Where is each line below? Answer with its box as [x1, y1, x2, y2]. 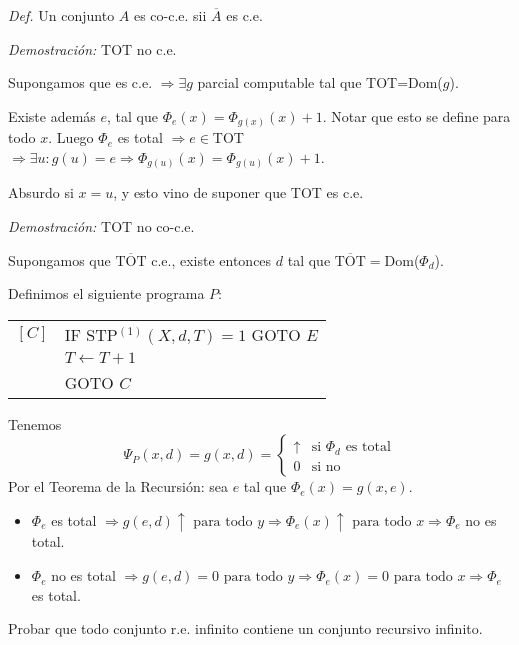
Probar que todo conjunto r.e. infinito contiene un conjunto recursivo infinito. [8, 618, 483, 639]
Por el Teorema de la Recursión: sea [8, 476, 228, 497]
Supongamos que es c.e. [8, 72, 153, 93]
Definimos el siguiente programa [8, 283, 205, 304]
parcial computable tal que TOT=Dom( [197, 72, 443, 93]
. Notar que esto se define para [322, 105, 511, 126]
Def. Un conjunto [8, 5, 115, 25]
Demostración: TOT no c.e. [8, 38, 177, 59]
